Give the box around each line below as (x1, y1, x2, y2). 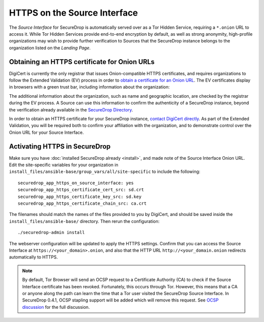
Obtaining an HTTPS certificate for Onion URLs (9, 58, 155, 66)
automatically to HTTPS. (9, 254, 58, 260)
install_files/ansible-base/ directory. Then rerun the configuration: (9, 218, 160, 224)
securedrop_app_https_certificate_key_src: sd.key (18, 193, 142, 199)
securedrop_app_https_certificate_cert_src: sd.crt (18, 187, 144, 193)
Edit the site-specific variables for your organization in (9, 162, 118, 168)
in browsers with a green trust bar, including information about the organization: (9, 84, 170, 90)
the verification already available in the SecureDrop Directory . (9, 107, 133, 112)
